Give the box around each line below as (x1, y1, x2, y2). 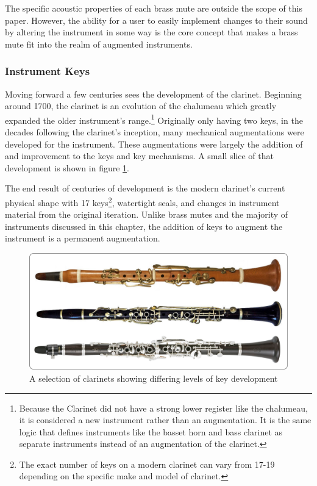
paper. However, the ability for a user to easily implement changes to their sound (5, 13, 308, 26)
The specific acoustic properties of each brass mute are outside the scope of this (5, 2, 302, 14)
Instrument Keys (5, 63, 90, 79)
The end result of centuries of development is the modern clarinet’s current (5, 182, 285, 195)
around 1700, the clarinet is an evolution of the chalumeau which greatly (5, 99, 277, 112)
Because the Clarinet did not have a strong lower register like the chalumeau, (19, 401, 308, 414)
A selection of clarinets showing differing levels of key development (29, 371, 278, 384)
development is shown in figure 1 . (5, 161, 129, 174)
